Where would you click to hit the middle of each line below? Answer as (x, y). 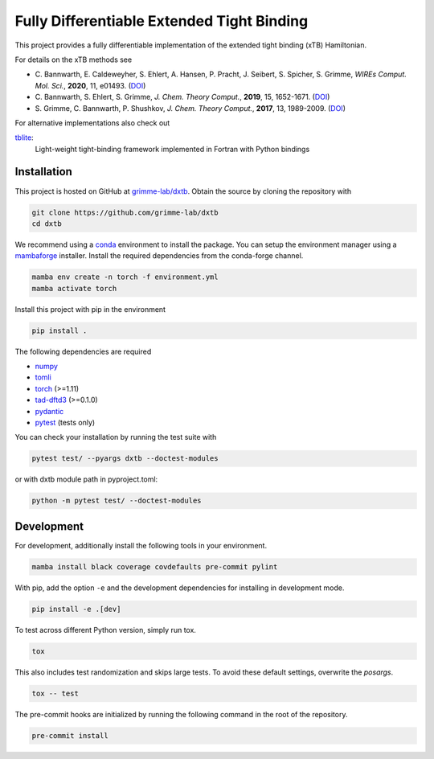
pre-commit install (70, 735)
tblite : (24, 137)
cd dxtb (47, 224)
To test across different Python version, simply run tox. (106, 630)
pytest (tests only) (65, 423)
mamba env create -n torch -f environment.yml (125, 277)
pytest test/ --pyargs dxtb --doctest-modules (125, 459)
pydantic (49, 411)
